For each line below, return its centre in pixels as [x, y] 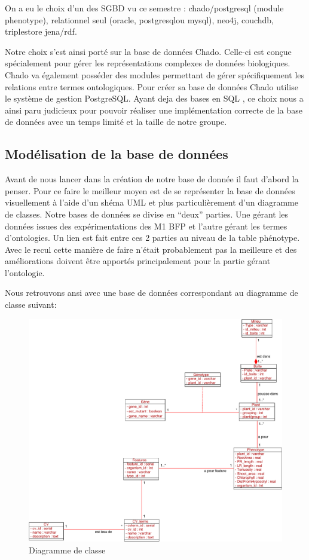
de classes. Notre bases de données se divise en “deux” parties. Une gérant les [147, 214]
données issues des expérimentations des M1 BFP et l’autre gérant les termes [146, 226]
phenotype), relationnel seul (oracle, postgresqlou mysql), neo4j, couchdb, [140, 19]
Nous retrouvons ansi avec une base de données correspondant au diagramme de [152, 293]
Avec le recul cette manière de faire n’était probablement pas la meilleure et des [151, 249]
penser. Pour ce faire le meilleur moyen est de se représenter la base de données [150, 190]
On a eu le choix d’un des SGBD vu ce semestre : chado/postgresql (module [144, 8]
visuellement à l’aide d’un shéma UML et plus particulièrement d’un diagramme [152, 202]
